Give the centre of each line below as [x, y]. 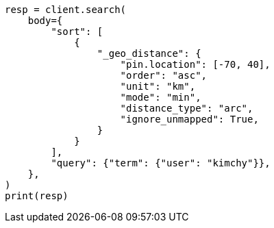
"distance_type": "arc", [187, 108]
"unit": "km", [158, 86]
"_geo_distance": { [149, 53]
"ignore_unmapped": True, [189, 119]
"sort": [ [77, 31]
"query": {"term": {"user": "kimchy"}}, [161, 163]
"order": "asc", [164, 75]
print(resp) [37, 196]
